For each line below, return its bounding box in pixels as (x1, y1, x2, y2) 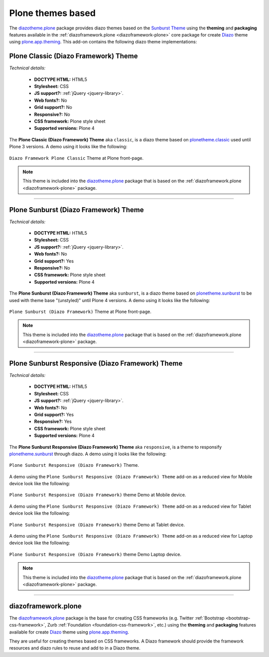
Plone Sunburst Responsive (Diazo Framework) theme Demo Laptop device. (9, 551, 182, 557)
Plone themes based (9, 7, 96, 18)
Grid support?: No (34, 104, 72, 110)
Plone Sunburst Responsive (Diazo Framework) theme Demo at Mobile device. (9, 492, 186, 498)
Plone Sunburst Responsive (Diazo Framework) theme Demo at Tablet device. (9, 522, 185, 528)
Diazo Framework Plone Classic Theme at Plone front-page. (9, 155, 144, 161)
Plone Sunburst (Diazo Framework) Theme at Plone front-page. (9, 309, 151, 315)
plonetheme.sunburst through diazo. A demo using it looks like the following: (9, 451, 167, 457)
